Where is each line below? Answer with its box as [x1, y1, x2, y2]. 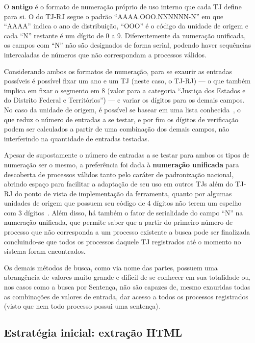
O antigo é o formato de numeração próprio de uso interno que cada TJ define [4, 1, 242, 11]
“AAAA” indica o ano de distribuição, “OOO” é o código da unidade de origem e [4, 21, 249, 31]
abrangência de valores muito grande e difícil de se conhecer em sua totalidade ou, [4, 272, 251, 282]
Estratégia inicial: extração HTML [4, 325, 182, 340]
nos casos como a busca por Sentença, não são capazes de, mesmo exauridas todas [4, 282, 251, 292]
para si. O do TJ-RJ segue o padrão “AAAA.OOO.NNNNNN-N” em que [4, 11, 224, 21]
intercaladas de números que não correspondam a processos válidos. [4, 49, 206, 59]
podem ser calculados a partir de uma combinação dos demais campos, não [4, 124, 229, 134]
